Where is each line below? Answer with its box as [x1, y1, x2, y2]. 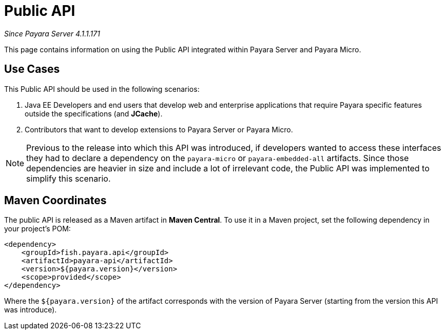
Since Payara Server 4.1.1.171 [4, 29, 100, 38]
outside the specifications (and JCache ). [25, 109, 163, 118]
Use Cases [4, 63, 60, 76]
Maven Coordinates [4, 194, 107, 207]
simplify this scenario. [26, 173, 111, 184]
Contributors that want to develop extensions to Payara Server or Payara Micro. [25, 125, 293, 134]
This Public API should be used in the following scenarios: [4, 84, 200, 93]
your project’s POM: [4, 224, 71, 233]
